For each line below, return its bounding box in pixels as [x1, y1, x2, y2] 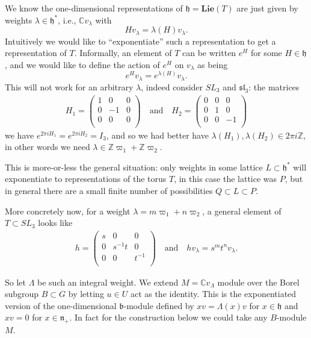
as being [197, 58, 228, 70]
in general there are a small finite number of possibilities [5, 184, 213, 197]
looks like [38, 216, 73, 229]
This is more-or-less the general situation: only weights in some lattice [5, 160, 263, 173]
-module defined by [123, 299, 194, 311]
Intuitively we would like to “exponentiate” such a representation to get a [5, 34, 276, 47]
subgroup [5, 287, 39, 300]
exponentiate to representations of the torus [5, 172, 167, 185]
